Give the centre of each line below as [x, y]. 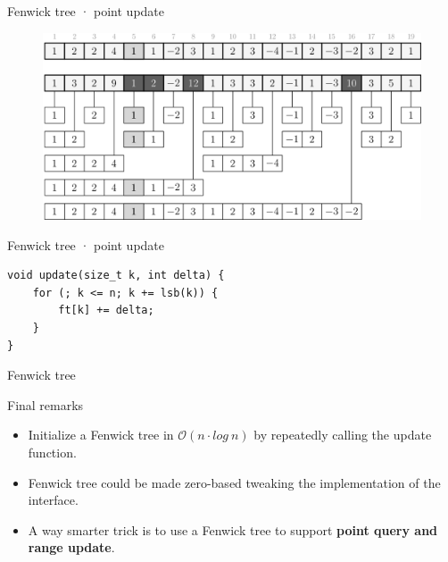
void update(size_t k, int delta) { [116, 276]
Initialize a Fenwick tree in [101, 435]
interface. [53, 500]
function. [52, 453]
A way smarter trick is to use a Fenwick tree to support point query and [233, 529]
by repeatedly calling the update [343, 435]
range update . [71, 547]
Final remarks [46, 404]
